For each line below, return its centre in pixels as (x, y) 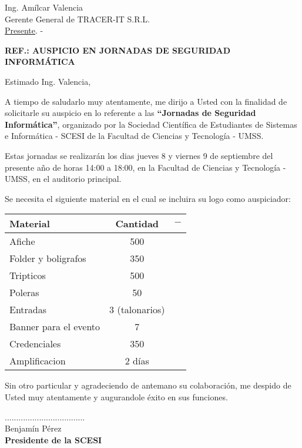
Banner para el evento (55, 327)
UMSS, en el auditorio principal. (63, 179)
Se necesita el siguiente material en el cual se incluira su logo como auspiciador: (148, 198)
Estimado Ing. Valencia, (48, 81)
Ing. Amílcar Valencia (44, 7)
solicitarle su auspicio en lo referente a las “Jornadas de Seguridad (130, 113)
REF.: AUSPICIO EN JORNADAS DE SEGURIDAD (118, 50)
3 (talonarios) (137, 310)
